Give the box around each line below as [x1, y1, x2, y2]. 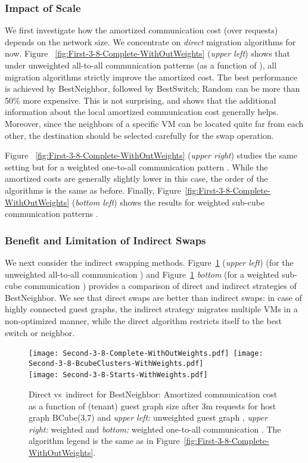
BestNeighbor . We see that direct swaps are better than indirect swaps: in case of [5, 291, 302, 303]
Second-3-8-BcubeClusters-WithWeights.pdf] [29, 359, 204, 368]
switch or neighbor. [5, 326, 75, 338]
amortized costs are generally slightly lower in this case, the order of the [5, 172, 268, 185]
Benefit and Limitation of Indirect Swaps [5, 232, 206, 247]
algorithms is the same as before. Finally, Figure [5, 184, 181, 196]
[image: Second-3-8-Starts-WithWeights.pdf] [29, 371, 208, 380]
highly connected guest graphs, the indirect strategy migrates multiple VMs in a [5, 303, 298, 315]
